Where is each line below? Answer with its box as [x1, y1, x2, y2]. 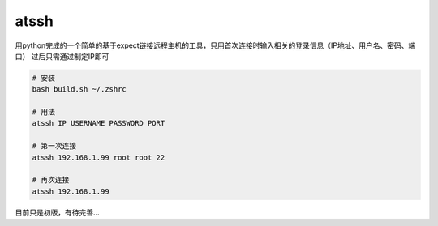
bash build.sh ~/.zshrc [32, 85, 127, 94]
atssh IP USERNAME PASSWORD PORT [32, 118, 165, 128]
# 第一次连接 [32, 142, 77, 151]
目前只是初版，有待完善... [15, 207, 101, 217]
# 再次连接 [32, 175, 70, 185]
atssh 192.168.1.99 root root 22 [32, 152, 165, 162]
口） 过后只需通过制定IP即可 [15, 51, 109, 61]
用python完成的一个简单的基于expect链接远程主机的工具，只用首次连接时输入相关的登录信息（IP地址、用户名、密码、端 [15, 41, 416, 50]
